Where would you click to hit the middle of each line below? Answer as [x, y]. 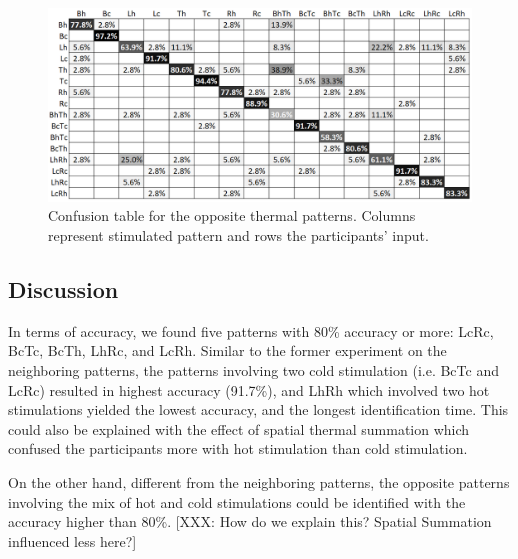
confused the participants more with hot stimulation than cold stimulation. [238, 448]
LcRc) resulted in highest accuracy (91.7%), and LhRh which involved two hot [249, 389]
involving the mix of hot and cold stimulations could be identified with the [237, 501]
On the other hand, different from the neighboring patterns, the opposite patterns [259, 481]
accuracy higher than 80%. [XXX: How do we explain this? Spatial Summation [250, 521]
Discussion [63, 288]
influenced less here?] [72, 540]
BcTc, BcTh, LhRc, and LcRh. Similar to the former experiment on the [227, 350]
